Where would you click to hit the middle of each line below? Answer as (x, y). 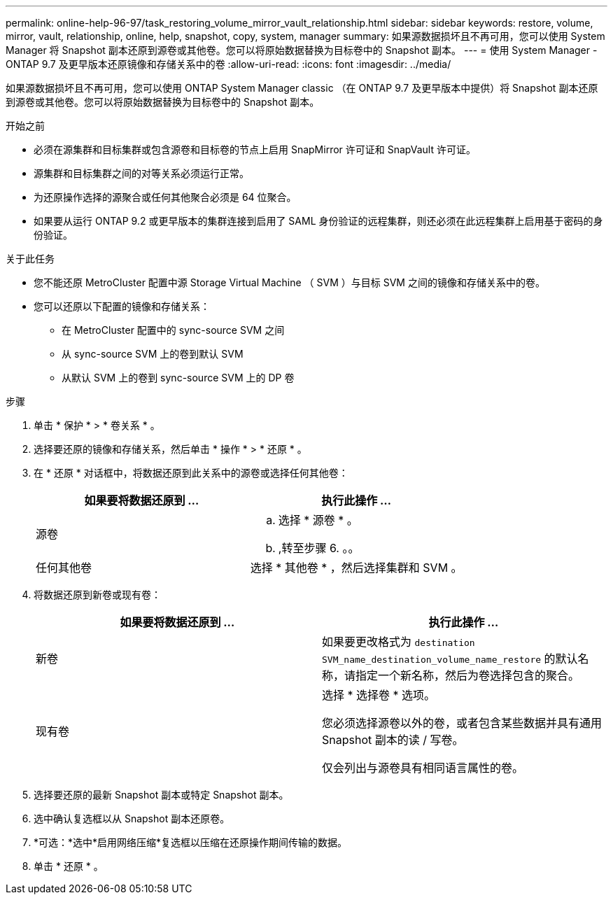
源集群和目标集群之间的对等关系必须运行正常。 (141, 173)
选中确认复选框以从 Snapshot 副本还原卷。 (132, 818)
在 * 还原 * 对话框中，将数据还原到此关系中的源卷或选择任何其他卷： (191, 473)
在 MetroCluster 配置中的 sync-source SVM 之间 (173, 330)
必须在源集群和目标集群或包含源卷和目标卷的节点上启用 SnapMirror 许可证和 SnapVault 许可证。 (255, 149)
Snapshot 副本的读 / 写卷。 (393, 740)
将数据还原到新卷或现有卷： (97, 595)
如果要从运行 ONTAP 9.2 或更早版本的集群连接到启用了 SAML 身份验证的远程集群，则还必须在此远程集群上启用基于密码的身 (318, 221)
